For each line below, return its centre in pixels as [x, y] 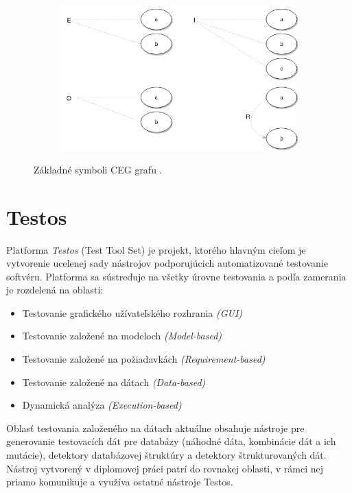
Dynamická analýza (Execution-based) [102, 405]
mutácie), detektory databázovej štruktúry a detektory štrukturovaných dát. [166, 455]
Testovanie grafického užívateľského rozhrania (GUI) [132, 312]
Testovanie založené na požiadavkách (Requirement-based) [144, 359]
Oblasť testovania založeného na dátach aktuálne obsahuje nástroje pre [155, 428]
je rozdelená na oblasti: [55, 290]
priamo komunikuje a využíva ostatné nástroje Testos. [120, 482]
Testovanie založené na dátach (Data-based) [114, 382]
